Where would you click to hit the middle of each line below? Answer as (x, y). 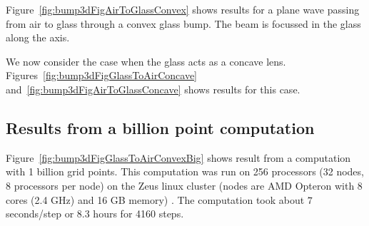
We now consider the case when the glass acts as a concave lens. (146, 61)
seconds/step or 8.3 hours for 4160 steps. (95, 214)
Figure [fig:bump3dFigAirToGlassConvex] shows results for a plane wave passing (183, 9)
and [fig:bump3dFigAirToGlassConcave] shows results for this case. (153, 89)
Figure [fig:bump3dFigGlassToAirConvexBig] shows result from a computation (178, 157)
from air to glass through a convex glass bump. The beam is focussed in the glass (183, 23)
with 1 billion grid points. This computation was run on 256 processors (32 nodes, (185, 171)
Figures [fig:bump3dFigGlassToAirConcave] (102, 75)
